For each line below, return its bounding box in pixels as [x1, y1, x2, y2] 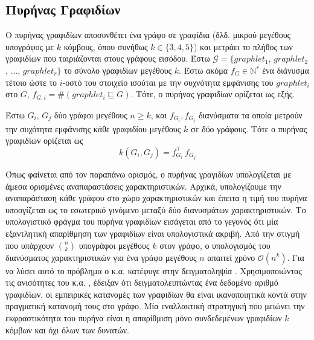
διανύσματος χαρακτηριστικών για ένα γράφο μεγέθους [5, 251, 197, 263]
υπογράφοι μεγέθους [78, 239, 150, 251]
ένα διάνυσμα [262, 63, 309, 76]
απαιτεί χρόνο [207, 251, 255, 263]
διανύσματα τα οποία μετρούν [198, 108, 303, 121]
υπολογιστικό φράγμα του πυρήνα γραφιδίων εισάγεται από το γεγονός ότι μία [5, 215, 278, 228]
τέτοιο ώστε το [5, 75, 57, 88]
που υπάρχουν [5, 239, 54, 251]
